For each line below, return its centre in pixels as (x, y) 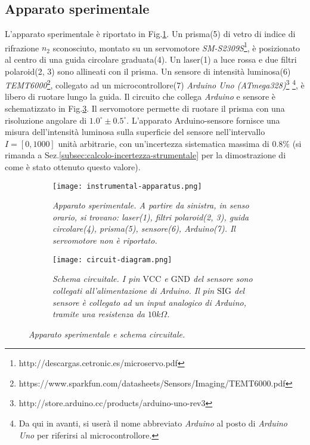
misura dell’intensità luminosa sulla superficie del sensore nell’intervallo (135, 132)
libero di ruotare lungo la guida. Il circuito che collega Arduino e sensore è (140, 96)
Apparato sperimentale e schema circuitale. (107, 334)
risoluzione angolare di (46, 120)
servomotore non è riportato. (105, 240)
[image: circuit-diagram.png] (112, 260)
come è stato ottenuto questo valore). (73, 167)
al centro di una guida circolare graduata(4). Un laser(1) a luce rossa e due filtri (151, 59)
